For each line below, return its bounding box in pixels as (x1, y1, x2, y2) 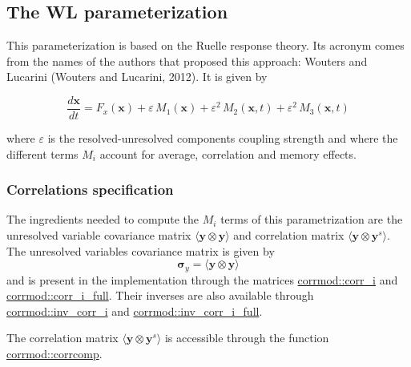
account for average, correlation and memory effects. (99, 145, 357, 162)
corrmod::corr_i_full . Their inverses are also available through (6, 287, 314, 304)
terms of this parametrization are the (220, 211, 403, 228)
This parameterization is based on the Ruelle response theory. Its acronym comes (6, 37, 405, 54)
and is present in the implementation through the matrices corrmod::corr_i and (6, 271, 398, 288)
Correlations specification (6, 179, 174, 200)
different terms (6, 145, 79, 162)
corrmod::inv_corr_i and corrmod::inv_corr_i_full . (6, 302, 263, 319)
